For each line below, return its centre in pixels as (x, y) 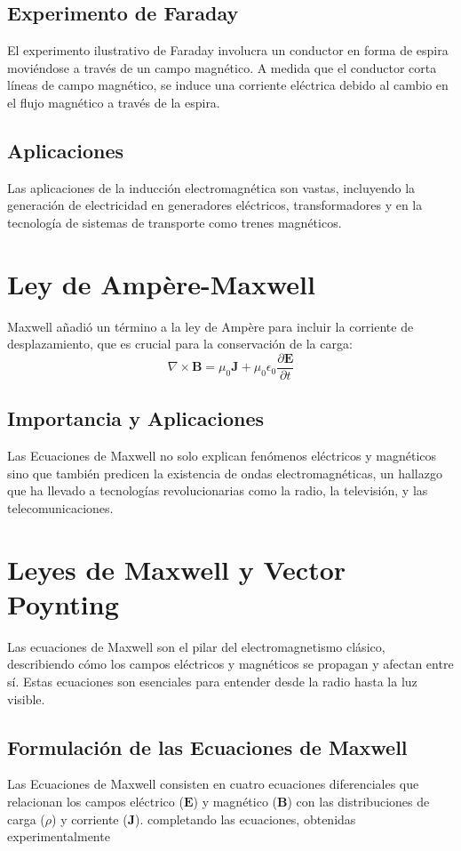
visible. (26, 698)
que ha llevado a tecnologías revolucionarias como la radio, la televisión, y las (218, 490)
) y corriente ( (90, 819)
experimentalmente (59, 836)
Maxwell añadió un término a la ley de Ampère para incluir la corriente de (211, 326)
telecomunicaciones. (60, 507)
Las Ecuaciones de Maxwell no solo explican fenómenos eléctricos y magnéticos (222, 456)
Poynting (63, 603)
